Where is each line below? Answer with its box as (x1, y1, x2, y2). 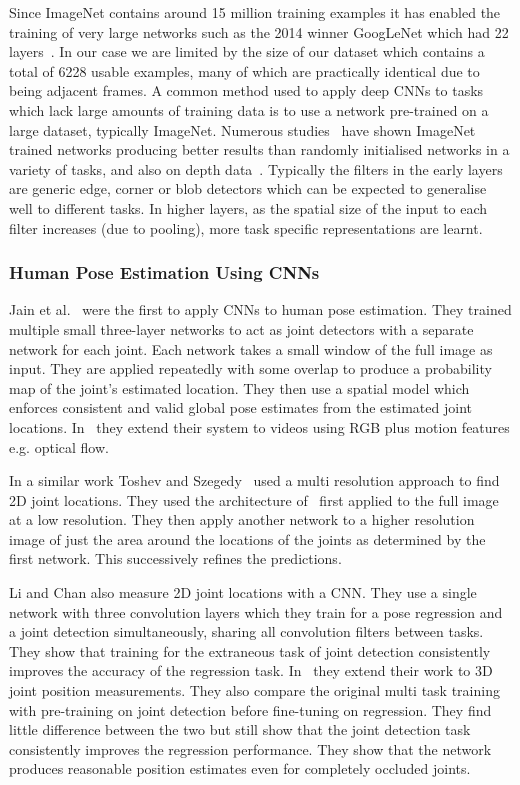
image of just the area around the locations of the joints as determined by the (9, 528, 486, 549)
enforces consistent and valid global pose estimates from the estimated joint (9, 397, 472, 418)
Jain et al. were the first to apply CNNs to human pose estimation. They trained (9, 299, 512, 320)
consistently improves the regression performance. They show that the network (9, 738, 492, 759)
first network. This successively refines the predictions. (9, 548, 342, 569)
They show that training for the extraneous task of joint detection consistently (9, 640, 491, 661)
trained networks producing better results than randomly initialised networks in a (9, 139, 510, 160)
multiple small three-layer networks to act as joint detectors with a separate (9, 318, 474, 339)
